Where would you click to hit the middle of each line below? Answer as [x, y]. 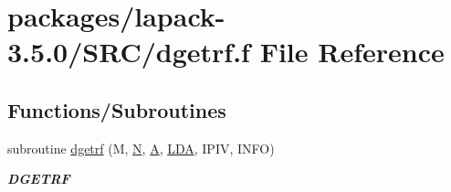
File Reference [352, 52]
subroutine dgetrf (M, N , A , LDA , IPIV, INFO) [141, 148]
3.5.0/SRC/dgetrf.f [129, 52]
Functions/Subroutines [117, 109]
